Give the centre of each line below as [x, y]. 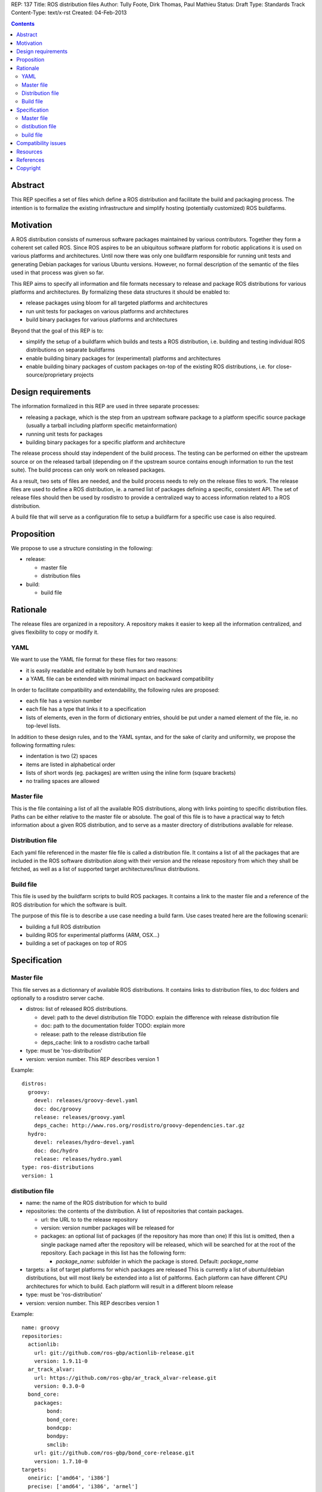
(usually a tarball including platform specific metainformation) [101, 426]
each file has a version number [64, 701]
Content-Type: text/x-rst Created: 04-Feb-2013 [69, 13]
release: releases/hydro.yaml [78, 1159]
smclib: [58, 1445]
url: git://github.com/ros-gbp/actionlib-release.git [114, 1353]
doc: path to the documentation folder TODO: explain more [113, 1026]
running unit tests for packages [64, 434]
